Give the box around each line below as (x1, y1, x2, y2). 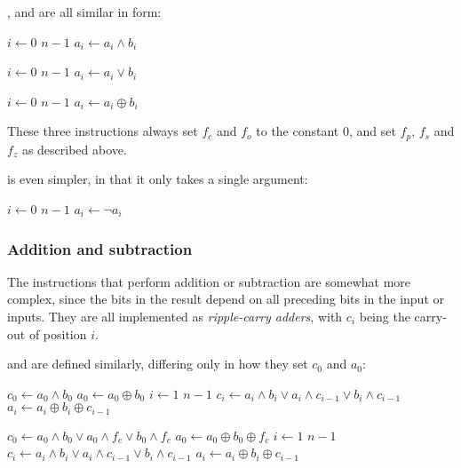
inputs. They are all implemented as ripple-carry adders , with (7, 307, 343, 326)
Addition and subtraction (7, 237, 193, 259)
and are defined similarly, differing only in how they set (7, 354, 308, 373)
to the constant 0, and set (256, 122, 396, 140)
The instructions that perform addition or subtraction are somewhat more (7, 272, 411, 290)
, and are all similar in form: (7, 3, 162, 20)
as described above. (21, 139, 127, 158)
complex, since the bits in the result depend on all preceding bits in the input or (7, 290, 445, 308)
